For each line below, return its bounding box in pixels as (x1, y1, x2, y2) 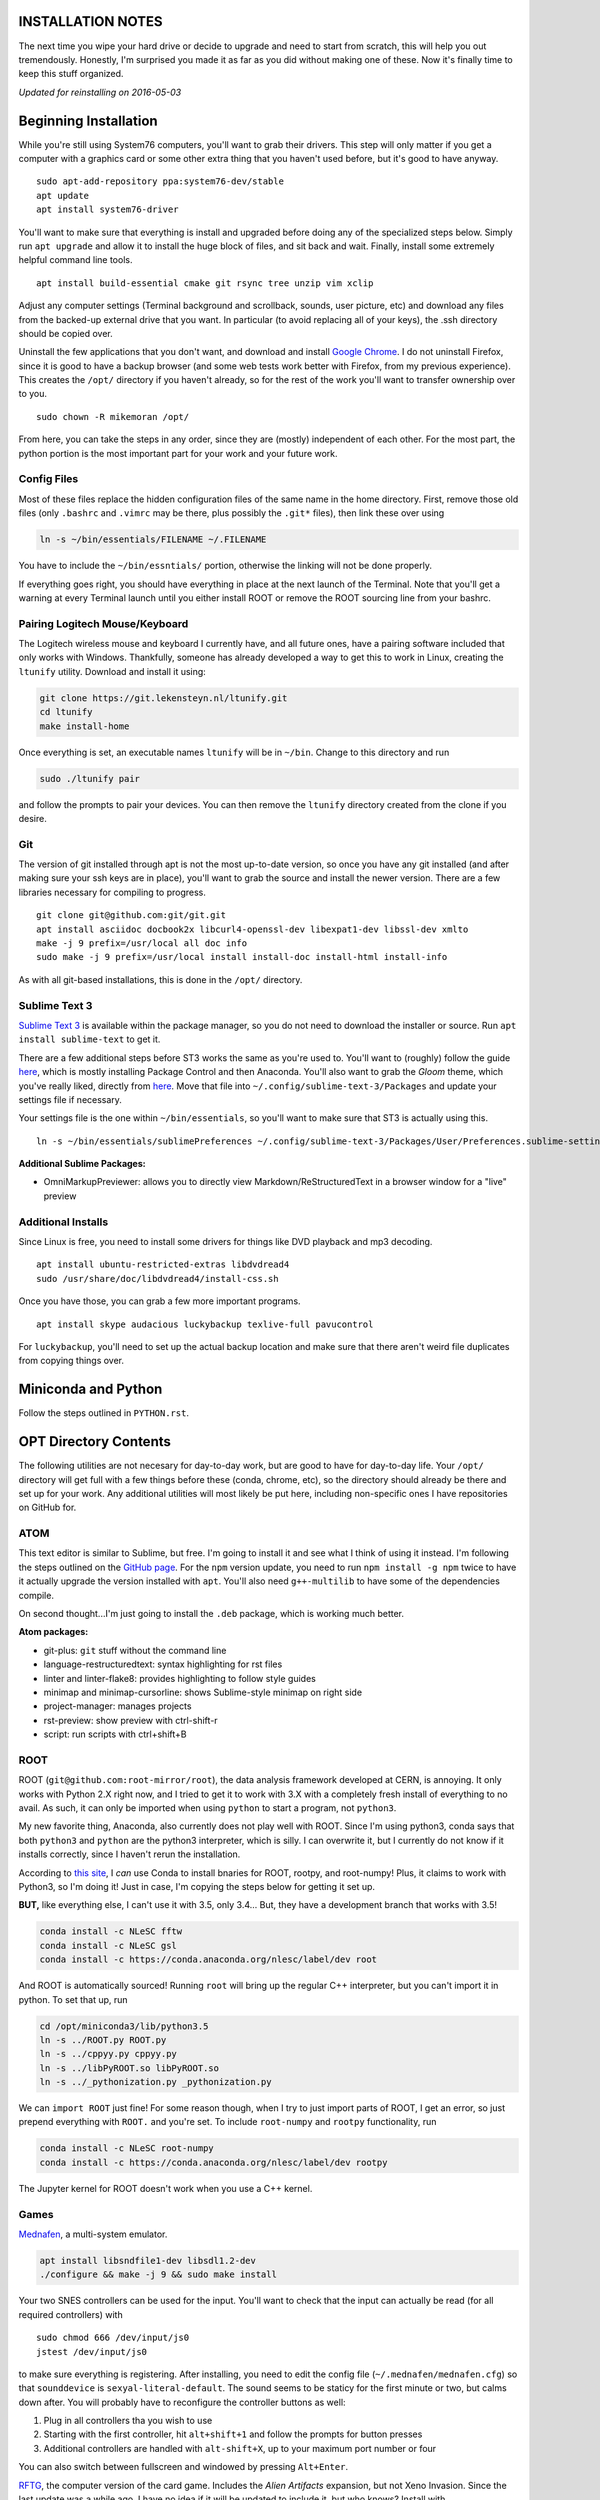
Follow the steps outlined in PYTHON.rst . (18, 1407, 190, 1419)
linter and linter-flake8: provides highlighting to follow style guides (43, 1672, 317, 1684)
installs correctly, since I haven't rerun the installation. (18, 1848, 241, 1860)
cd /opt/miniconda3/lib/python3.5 (39, 2020, 209, 2032)
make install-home (39, 720, 130, 732)
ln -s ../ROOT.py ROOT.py (39, 2034, 167, 2045)
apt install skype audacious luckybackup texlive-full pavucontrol (36, 1318, 374, 1330)
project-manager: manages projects (43, 1700, 192, 1712)
